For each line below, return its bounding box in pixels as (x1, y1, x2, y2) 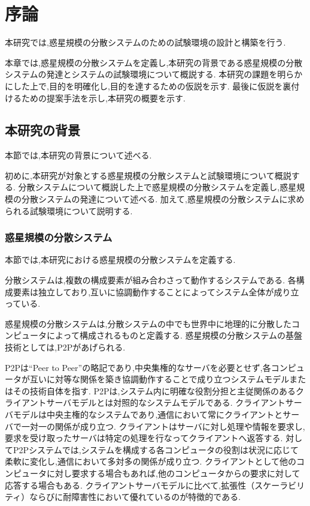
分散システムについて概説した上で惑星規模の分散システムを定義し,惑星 (18, 181, 297, 193)
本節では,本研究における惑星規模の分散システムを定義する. (5, 253, 236, 266)
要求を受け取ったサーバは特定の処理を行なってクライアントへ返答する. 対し (5, 432, 303, 444)
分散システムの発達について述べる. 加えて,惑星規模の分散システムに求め (21, 193, 305, 205)
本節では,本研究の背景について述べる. (5, 149, 152, 161)
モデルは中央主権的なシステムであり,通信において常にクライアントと (13, 408, 283, 421)
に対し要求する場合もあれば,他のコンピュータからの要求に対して (46, 466, 300, 479)
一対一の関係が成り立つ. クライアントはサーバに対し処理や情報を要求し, (21, 420, 305, 432)
